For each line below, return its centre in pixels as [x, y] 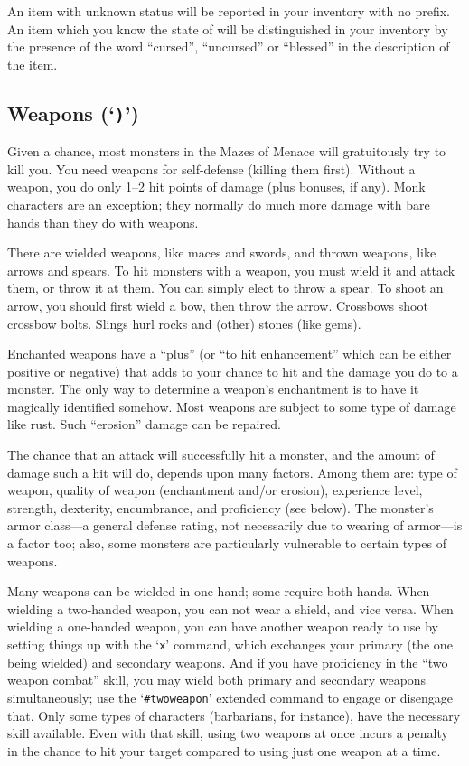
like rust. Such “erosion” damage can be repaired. [144, 424]
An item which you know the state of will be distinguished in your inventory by [228, 28]
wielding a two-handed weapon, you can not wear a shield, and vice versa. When [230, 608]
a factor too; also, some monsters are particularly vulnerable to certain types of [227, 543]
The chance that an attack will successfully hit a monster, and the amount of [221, 455]
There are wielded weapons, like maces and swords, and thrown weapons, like [222, 252]
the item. [33, 64]
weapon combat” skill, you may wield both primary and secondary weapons [217, 680]
